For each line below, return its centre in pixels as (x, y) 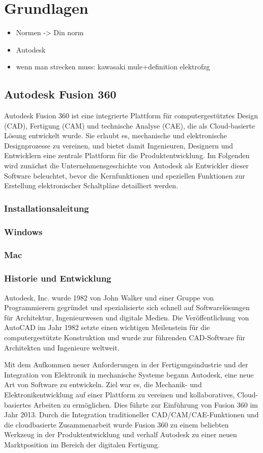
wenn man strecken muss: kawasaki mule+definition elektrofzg (113, 67)
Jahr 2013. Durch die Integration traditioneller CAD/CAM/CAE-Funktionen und (131, 414)
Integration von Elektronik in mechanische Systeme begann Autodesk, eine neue (129, 374)
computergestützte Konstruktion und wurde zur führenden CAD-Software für (125, 337)
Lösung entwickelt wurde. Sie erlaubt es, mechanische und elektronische (116, 135)
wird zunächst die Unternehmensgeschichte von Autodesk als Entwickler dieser (126, 166)
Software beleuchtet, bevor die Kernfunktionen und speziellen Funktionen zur (125, 175)
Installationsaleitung (47, 208)
